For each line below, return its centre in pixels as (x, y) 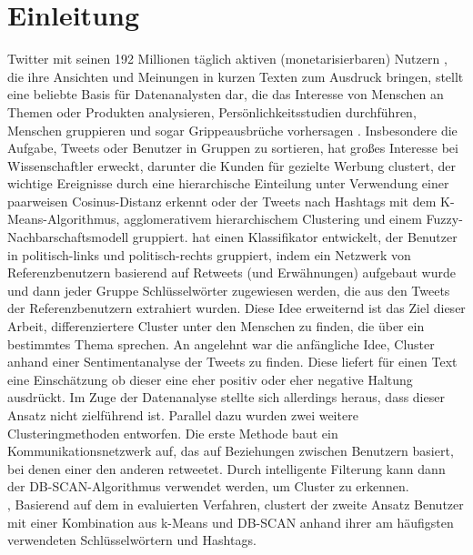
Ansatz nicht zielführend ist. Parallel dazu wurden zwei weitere (183, 415)
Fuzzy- (444, 219)
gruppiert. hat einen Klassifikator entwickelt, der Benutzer (295, 237)
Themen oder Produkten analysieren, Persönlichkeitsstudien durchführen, (212, 111)
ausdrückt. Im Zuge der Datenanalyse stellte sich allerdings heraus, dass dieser (226, 397)
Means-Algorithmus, (64, 219)
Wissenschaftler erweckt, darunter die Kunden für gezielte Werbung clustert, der (231, 165)
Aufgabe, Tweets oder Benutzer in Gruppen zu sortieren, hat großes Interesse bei (233, 148)
